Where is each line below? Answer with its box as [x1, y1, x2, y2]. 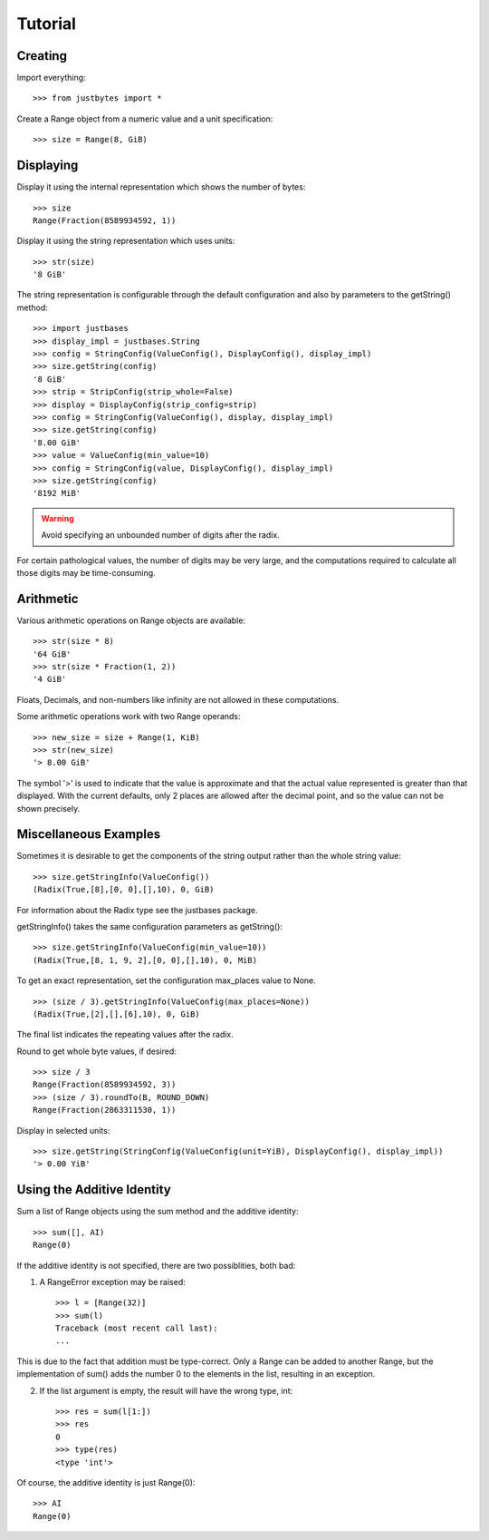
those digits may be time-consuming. [16, 567, 156, 578]
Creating [16, 48, 68, 63]
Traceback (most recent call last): [55, 1323, 218, 1333]
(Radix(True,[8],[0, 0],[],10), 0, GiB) [33, 884, 215, 895]
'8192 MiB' [33, 488, 81, 499]
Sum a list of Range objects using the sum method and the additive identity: [16, 1206, 299, 1217]
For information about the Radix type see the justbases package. [16, 904, 258, 915]
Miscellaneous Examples [16, 826, 161, 843]
